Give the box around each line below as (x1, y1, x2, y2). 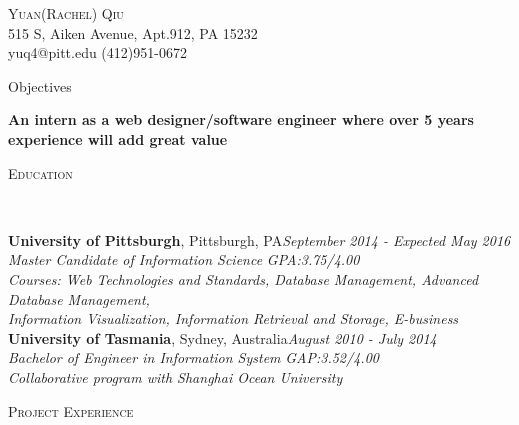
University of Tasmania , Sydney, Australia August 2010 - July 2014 (8, 327, 437, 348)
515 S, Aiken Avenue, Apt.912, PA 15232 (8, 22, 258, 43)
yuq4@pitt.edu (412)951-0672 (8, 42, 187, 63)
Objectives (8, 75, 72, 96)
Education (8, 162, 73, 183)
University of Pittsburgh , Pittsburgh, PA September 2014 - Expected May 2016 (8, 229, 511, 250)
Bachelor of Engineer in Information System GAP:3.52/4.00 (8, 347, 379, 368)
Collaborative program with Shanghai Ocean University (8, 366, 343, 387)
